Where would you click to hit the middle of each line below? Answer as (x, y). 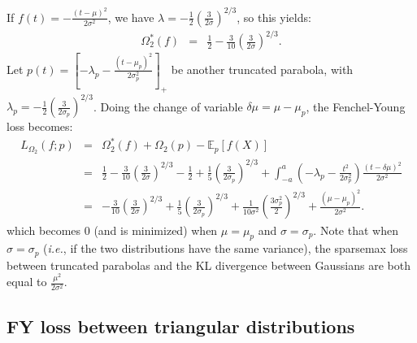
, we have (131, 17)
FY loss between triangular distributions (181, 326)
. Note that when (356, 230)
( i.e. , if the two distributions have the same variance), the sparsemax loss (226, 248)
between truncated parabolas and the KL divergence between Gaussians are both (208, 265)
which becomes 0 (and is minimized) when (112, 230)
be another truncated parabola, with (262, 69)
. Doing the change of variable (168, 106)
